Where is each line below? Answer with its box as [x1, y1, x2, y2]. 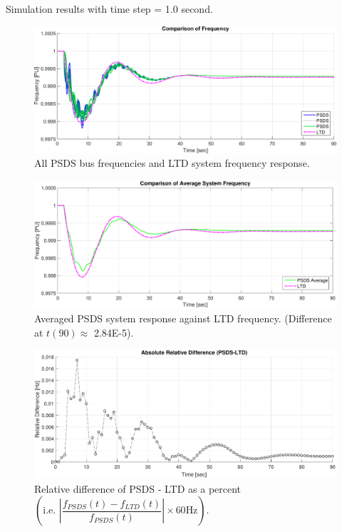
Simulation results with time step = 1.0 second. [6, 1, 213, 16]
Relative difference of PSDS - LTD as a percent [34, 481, 242, 496]
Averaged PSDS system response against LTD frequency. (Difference [34, 311, 332, 326]
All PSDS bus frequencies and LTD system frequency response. [34, 155, 310, 170]
